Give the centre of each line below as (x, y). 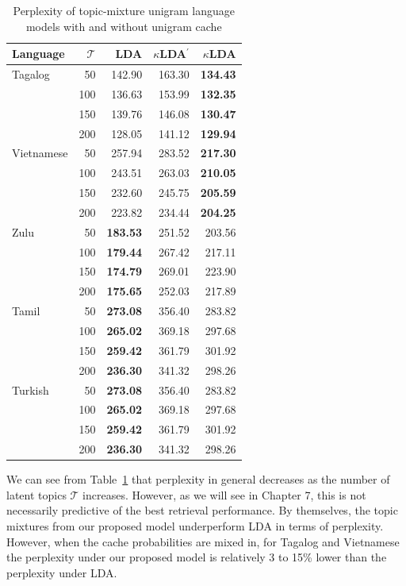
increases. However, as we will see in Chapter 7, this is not (224, 494)
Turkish (31, 389)
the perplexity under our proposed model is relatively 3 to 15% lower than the (197, 557)
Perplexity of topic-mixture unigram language (124, 10)
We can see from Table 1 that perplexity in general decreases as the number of (198, 479)
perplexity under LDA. (62, 572)
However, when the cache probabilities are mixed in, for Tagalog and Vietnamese (203, 541)
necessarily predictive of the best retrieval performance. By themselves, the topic (202, 510)
